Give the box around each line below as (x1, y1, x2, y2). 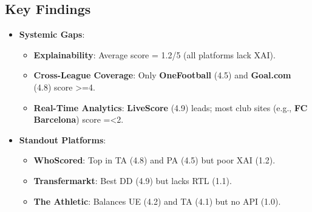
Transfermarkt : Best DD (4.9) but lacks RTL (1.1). (33, 174, 232, 186)
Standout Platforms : (19, 133, 106, 146)
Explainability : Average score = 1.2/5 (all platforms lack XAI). (33, 48, 276, 61)
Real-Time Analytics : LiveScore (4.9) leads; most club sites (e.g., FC (33, 101, 308, 114)
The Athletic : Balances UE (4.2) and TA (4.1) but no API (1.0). (33, 194, 281, 207)
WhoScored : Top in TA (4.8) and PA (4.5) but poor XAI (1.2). (33, 154, 276, 166)
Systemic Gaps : (19, 28, 85, 41)
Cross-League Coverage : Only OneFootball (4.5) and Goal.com (33, 69, 291, 81)
